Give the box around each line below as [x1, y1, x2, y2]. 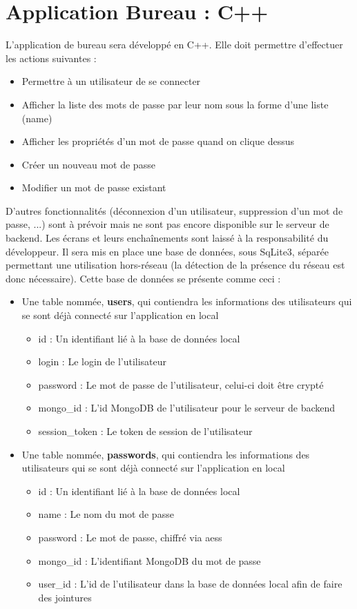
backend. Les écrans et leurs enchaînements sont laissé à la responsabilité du [6, 231, 329, 245]
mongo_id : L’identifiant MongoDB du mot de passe [38, 553, 261, 568]
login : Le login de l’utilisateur [38, 354, 167, 369]
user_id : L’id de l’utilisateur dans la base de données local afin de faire [38, 577, 342, 591]
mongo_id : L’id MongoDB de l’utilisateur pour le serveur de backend [38, 400, 336, 415]
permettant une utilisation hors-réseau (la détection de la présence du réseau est [6, 258, 345, 272]
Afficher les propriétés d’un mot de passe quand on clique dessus [21, 134, 294, 148]
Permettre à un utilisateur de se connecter [21, 74, 201, 88]
